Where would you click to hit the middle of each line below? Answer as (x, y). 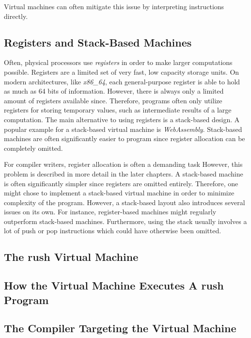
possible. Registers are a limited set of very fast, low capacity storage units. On (122, 72)
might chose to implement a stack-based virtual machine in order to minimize (119, 193)
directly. (16, 16)
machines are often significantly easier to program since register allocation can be (125, 138)
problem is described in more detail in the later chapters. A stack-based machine (124, 173)
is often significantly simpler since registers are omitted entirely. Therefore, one (121, 183)
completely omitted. (33, 148)
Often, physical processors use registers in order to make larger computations (118, 62)
